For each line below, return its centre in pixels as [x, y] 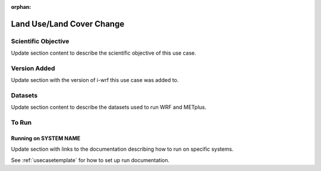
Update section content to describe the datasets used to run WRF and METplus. [109, 107]
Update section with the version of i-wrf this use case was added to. [95, 80]
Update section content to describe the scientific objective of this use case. [103, 53]
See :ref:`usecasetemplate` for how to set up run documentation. [90, 160]
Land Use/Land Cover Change [68, 24]
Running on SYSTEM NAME [45, 138]
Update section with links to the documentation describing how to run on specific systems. [122, 149]
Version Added [33, 68]
